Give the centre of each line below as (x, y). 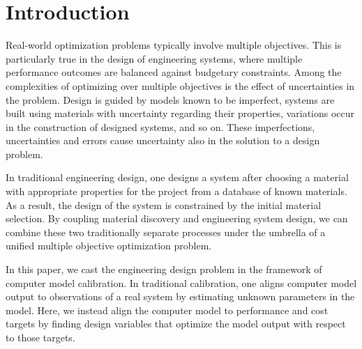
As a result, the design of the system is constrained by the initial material (164, 204)
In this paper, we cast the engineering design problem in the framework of (164, 269)
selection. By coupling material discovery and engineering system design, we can (177, 218)
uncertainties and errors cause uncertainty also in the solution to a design (163, 140)
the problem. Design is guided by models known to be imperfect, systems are (170, 99)
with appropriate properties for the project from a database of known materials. (176, 191)
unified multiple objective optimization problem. (109, 246)
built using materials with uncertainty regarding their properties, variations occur (180, 113)
